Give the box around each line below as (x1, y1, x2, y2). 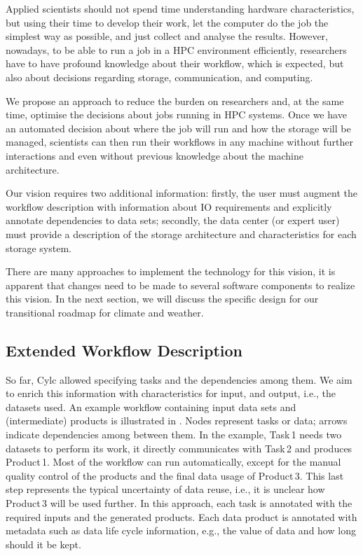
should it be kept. (6, 536, 81, 551)
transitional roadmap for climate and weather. (6, 305, 204, 319)
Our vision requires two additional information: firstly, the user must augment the (6, 186, 357, 200)
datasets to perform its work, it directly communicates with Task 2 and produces (6, 440, 352, 455)
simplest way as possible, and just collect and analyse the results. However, (6, 29, 328, 43)
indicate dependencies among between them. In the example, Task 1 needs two (6, 427, 342, 442)
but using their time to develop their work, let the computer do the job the (6, 15, 329, 29)
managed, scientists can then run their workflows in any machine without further (6, 134, 353, 149)
